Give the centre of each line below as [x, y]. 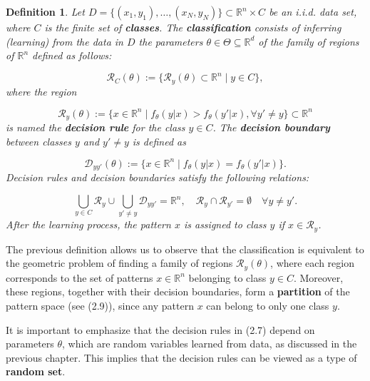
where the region [41, 91]
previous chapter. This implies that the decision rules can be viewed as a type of [181, 357]
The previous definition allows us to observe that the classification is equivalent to [185, 249]
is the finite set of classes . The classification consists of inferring [193, 27]
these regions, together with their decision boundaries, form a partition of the [178, 291]
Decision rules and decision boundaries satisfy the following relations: [158, 177]
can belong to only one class [268, 306]
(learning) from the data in [65, 41]
